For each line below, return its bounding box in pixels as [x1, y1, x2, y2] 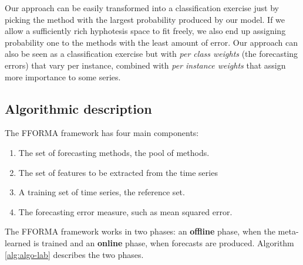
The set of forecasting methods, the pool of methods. [18, 146, 210, 158]
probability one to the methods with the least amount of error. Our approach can [5, 36, 298, 48]
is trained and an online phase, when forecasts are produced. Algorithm [33, 236, 294, 249]
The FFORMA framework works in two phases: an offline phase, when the [5, 225, 275, 237]
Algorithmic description [5, 99, 152, 117]
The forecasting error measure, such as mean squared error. [18, 205, 233, 218]
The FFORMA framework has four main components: [5, 127, 199, 139]
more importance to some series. [5, 70, 121, 83]
